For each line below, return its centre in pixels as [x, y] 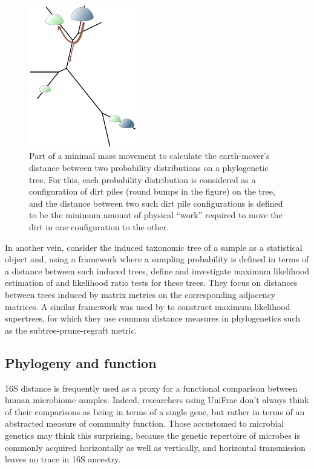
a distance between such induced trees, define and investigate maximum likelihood [157, 270]
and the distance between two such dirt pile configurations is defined [156, 203]
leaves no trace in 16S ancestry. [63, 459]
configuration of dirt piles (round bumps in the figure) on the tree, [152, 191]
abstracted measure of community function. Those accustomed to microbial [145, 423]
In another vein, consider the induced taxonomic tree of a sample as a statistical [154, 247]
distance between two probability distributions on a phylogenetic [149, 168]
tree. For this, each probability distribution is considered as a [142, 179]
